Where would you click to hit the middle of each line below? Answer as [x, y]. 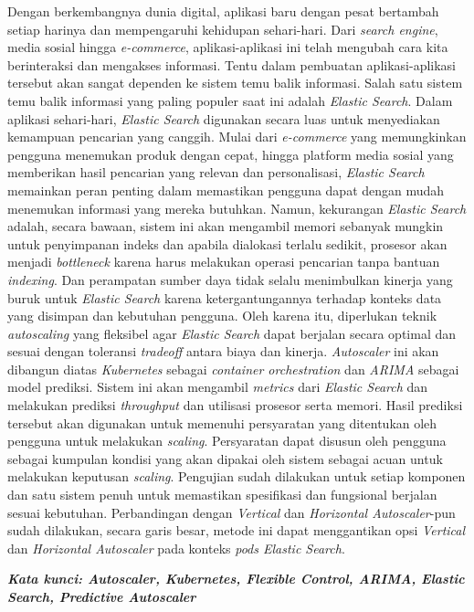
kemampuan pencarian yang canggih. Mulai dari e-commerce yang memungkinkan [237, 137]
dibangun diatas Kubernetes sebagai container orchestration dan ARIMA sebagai [233, 369]
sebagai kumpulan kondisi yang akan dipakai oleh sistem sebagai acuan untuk [225, 458]
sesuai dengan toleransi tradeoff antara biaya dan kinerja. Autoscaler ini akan [223, 351]
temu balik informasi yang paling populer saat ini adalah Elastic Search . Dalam [230, 100]
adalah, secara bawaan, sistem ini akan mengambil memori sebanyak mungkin [226, 226]
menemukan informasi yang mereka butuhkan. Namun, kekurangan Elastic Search [237, 208]
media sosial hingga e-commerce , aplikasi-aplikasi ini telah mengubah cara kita [228, 47]
